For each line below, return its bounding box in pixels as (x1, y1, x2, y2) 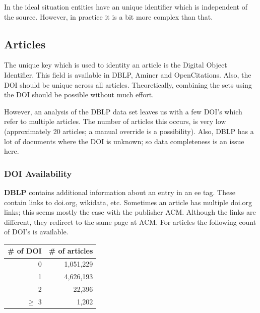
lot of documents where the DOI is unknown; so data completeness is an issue (4, 136, 244, 146)
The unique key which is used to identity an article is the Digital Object (4, 59, 227, 70)
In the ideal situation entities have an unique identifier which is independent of (4, 2, 247, 12)
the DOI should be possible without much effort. (4, 89, 154, 100)
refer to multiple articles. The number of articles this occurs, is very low (4, 116, 226, 127)
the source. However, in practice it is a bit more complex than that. (4, 11, 213, 22)
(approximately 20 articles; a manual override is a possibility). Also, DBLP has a (4, 126, 254, 136)
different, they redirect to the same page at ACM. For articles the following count (4, 216, 256, 227)
